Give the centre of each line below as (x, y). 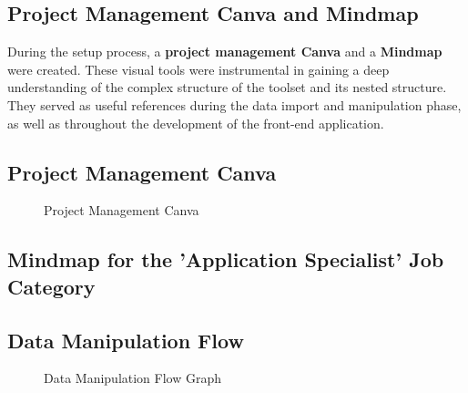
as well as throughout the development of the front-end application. (196, 123)
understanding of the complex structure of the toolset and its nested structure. (227, 87)
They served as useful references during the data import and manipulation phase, (234, 104)
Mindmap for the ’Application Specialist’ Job (226, 259)
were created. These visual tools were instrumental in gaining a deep (198, 69)
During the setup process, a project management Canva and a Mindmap (225, 52)
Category (51, 286)
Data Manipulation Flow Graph (133, 378)
